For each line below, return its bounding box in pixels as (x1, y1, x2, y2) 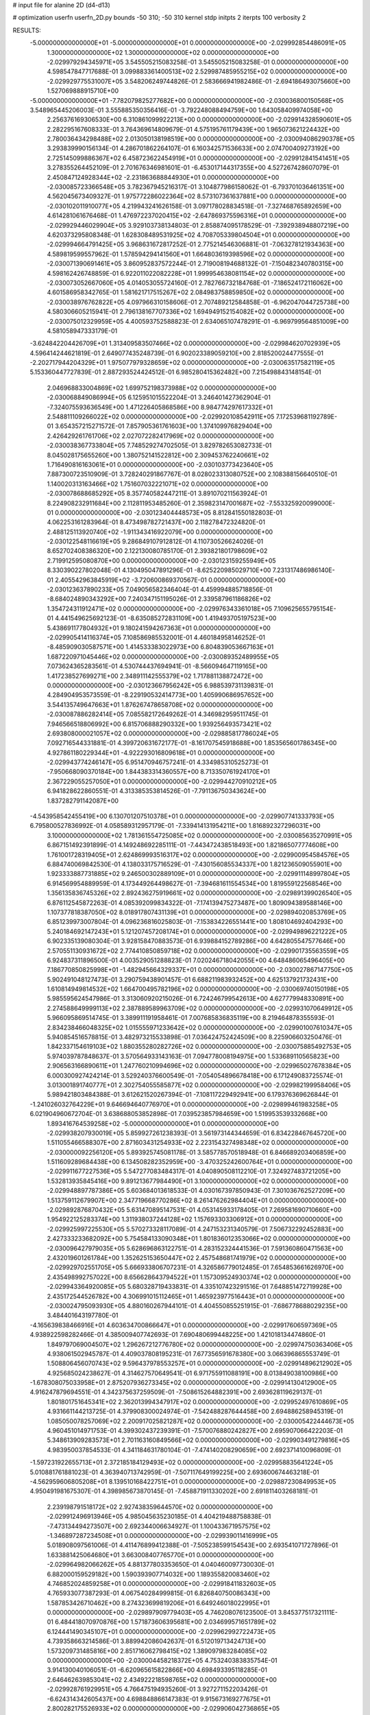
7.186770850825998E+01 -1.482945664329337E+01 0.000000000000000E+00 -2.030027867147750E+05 (47, 966, 353, 974)
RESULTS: (12, 26, 41, 34)
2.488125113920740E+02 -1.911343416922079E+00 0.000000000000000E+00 (47, 528, 273, 536)
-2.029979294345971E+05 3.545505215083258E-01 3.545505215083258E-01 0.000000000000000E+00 (47, 58, 349, 66)
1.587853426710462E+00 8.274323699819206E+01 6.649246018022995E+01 (47, 1598, 270, 1607)
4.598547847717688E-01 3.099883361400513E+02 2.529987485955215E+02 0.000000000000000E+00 (47, 67, 347, 75)
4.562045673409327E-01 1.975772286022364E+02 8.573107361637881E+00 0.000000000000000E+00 (47, 192, 347, 200)
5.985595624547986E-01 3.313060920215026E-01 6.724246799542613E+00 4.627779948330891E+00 (47, 995, 344, 1003)
